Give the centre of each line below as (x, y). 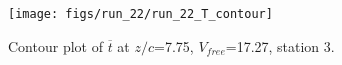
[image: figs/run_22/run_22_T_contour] (140, 14)
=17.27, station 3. (280, 45)
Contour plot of (55, 45)
